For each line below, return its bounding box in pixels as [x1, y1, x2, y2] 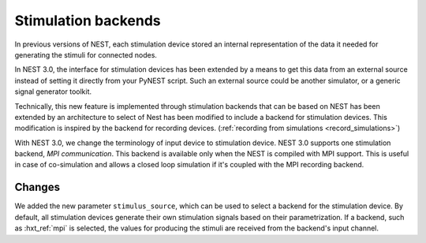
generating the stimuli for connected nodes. [14, 50, 158, 59]
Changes [14, 181, 61, 194]
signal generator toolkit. [14, 87, 92, 96]
